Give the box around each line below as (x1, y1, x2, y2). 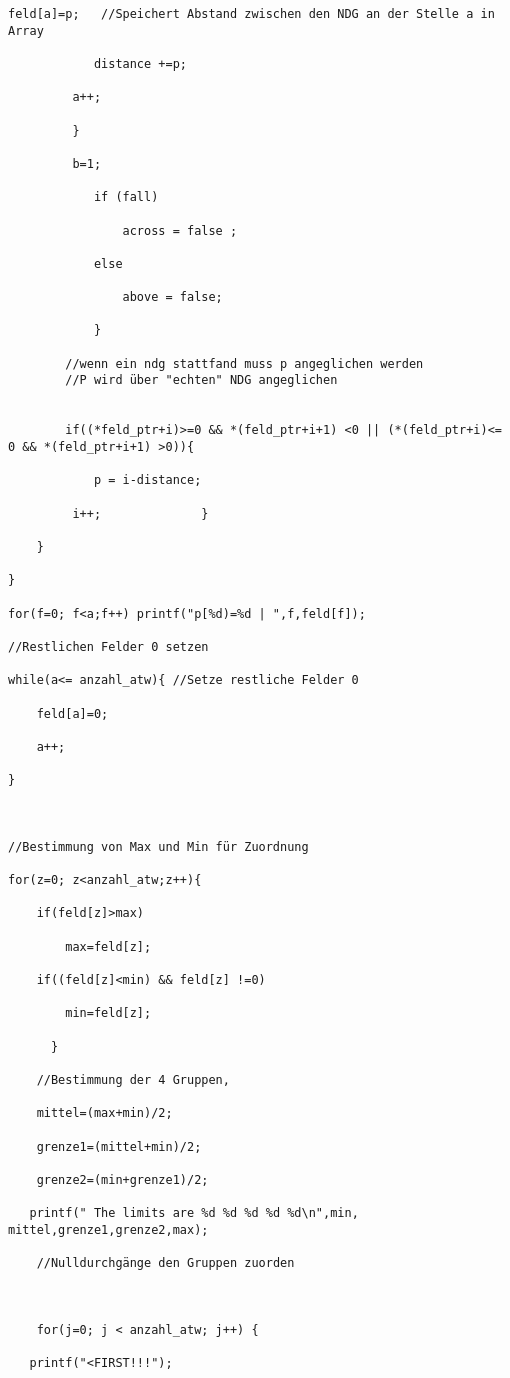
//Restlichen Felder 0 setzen (8, 639, 209, 654)
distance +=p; (93, 56, 187, 71)
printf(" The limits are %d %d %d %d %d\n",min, (29, 1206, 359, 1221)
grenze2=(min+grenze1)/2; (36, 1172, 209, 1187)
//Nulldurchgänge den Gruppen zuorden (36, 1256, 295, 1271)
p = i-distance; (93, 473, 202, 488)
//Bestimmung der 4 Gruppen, (36, 1073, 230, 1087)
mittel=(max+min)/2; (36, 1106, 173, 1121)
